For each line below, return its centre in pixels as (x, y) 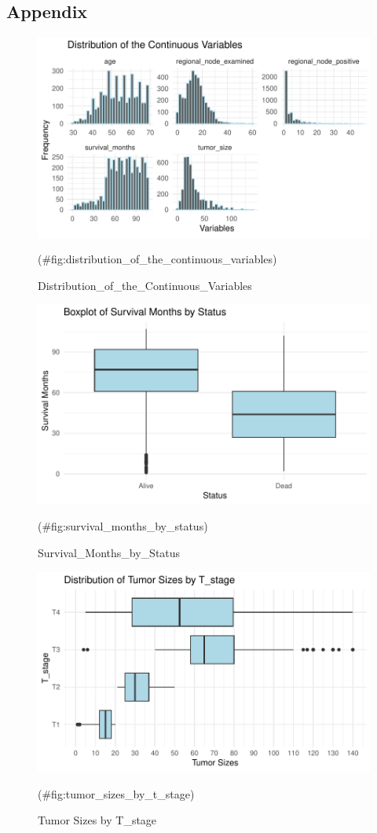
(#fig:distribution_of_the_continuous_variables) (157, 259)
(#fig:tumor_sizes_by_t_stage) (116, 793)
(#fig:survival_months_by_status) (123, 526)
